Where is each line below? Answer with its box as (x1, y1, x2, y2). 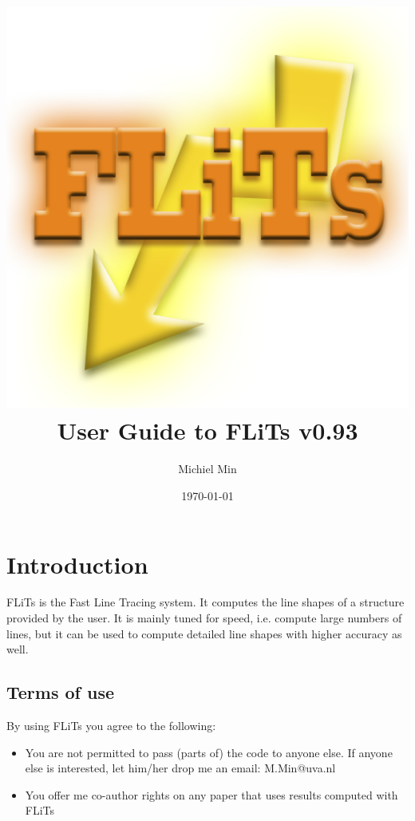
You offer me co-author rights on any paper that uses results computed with (25, 786, 398, 803)
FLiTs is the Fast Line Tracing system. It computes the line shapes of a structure (6, 594, 405, 610)
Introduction (6, 547, 148, 580)
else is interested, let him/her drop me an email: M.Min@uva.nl (25, 760, 336, 776)
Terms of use (6, 680, 115, 705)
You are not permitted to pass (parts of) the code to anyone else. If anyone (25, 744, 393, 760)
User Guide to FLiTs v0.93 (57, 414, 358, 447)
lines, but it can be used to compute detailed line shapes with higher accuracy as (6, 625, 402, 641)
